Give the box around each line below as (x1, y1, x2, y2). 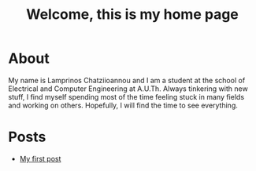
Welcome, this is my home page (26, 5, 239, 24)
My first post (19, 154, 61, 163)
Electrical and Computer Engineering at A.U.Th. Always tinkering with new (8, 84, 248, 93)
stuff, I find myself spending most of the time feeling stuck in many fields (8, 92, 245, 101)
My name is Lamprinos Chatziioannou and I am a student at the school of (8, 75, 246, 85)
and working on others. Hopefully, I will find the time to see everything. (8, 100, 238, 110)
